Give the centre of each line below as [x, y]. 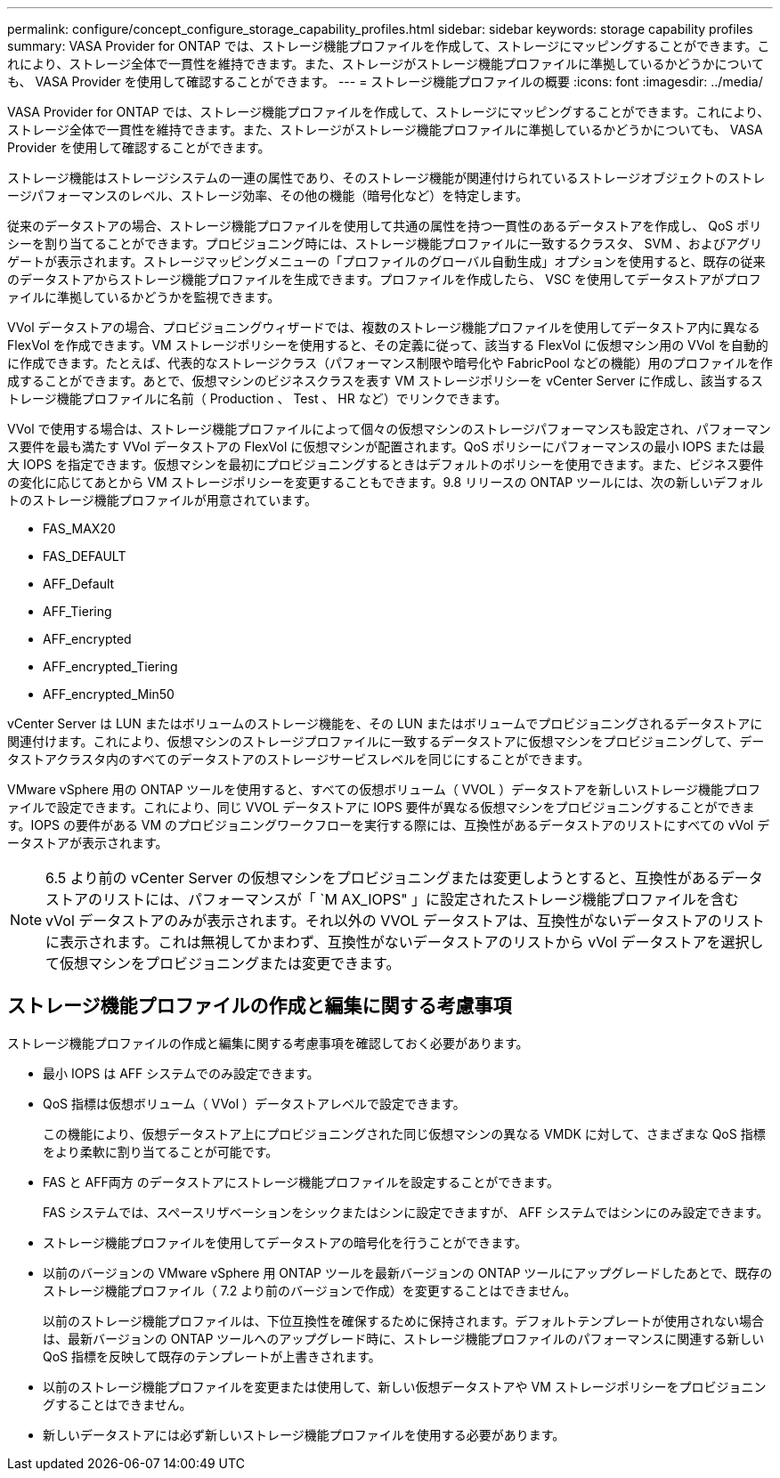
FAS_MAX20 [79, 528]
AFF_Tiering [77, 611]
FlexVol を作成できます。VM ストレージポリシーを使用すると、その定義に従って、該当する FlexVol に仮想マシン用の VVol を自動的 [388, 345]
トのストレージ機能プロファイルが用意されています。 [162, 500]
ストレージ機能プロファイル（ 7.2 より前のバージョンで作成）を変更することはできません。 [310, 1290]
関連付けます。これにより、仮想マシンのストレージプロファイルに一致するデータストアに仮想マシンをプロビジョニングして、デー [386, 741]
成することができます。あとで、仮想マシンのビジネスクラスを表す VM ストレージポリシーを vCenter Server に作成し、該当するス [386, 381]
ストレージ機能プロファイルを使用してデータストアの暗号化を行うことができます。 [285, 1242]
